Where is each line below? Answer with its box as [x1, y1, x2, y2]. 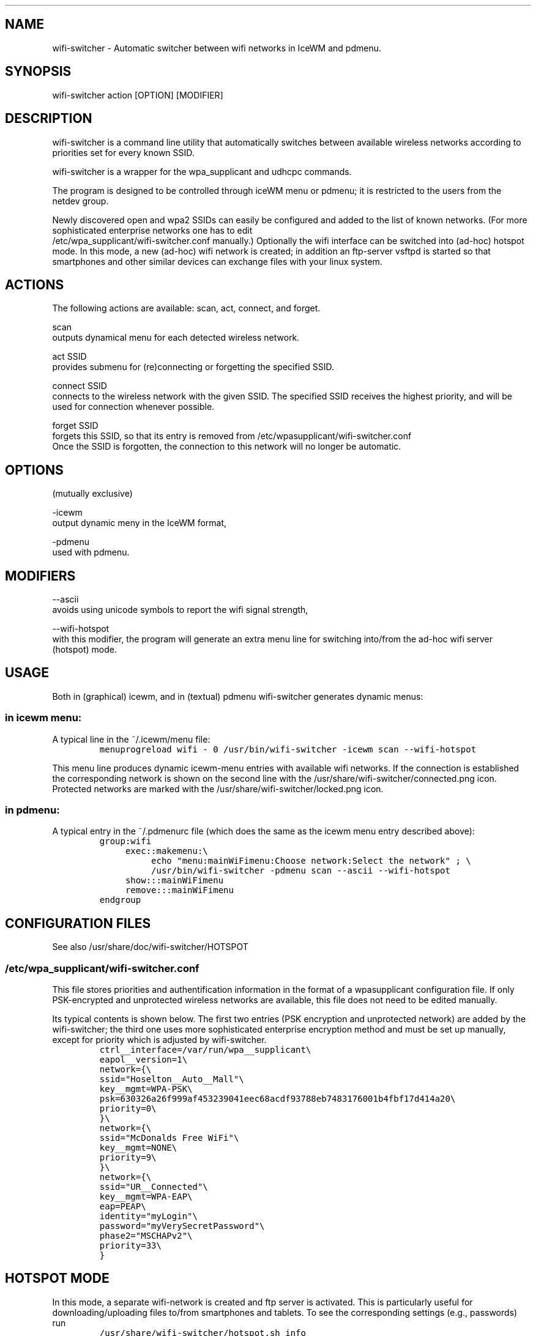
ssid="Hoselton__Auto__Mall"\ [99, 1074, 244, 1084]
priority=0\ [99, 1104, 157, 1113]
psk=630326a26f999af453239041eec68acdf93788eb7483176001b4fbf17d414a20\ [99, 1094, 456, 1104]
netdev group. [52, 195, 109, 206]
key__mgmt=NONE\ [99, 1143, 177, 1152]
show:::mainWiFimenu [125, 875, 224, 886]
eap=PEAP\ [99, 1201, 146, 1211]
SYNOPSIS [5, 64, 72, 80]
